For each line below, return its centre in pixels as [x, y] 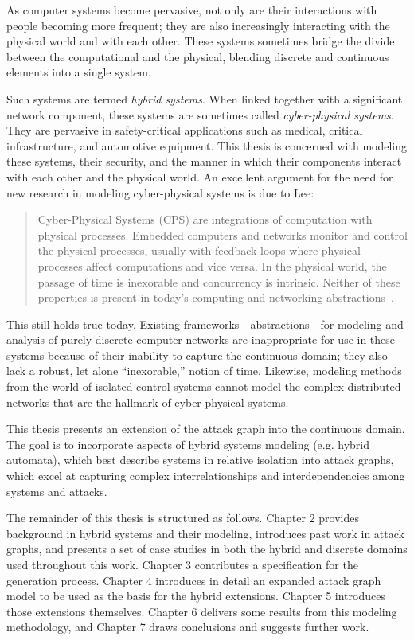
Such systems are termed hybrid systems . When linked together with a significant [205, 98]
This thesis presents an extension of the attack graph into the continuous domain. [206, 429]
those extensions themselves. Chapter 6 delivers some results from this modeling [202, 611]
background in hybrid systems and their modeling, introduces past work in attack [205, 533]
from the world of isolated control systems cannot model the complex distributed [204, 386]
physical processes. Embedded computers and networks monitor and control [223, 234]
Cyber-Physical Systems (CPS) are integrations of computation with [205, 219]
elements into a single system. [79, 72]
